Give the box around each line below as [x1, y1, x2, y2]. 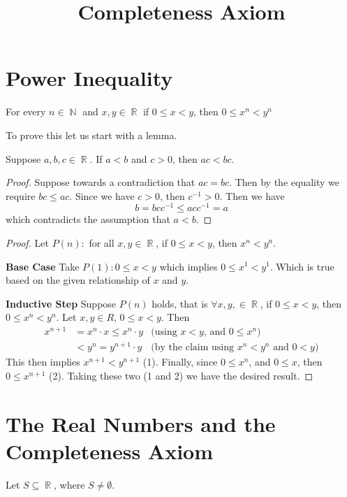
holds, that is [152, 296, 208, 310]
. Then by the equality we [229, 175, 340, 189]
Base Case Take [6, 259, 80, 273]
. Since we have [69, 188, 135, 203]
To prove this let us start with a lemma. [6, 127, 177, 142]
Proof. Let [6, 235, 49, 250]
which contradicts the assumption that [6, 212, 170, 226]
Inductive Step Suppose [6, 296, 117, 310]
